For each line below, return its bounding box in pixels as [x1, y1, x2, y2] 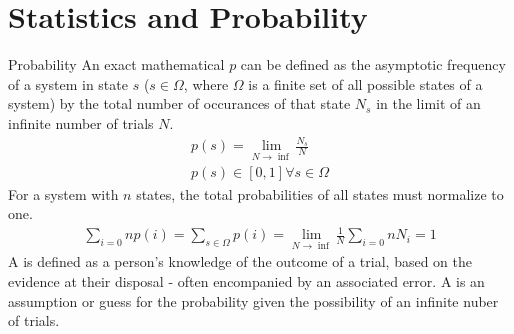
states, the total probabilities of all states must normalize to [136, 183, 504, 204]
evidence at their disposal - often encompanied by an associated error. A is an [8, 271, 485, 292]
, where [183, 73, 229, 94]
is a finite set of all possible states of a [248, 73, 483, 94]
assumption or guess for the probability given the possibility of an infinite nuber [8, 290, 499, 311]
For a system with [8, 183, 119, 204]
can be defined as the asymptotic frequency [240, 54, 506, 75]
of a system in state [8, 73, 128, 94]
